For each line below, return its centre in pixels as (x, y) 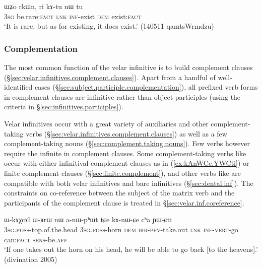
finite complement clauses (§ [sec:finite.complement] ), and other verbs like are (122, 173)
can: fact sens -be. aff (36, 239)
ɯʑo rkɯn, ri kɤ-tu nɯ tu (44, 6)
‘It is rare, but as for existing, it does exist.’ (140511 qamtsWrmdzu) (109, 26)
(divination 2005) (31, 259)
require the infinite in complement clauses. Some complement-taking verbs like (125, 153)
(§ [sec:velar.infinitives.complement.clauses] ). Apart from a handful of (110, 77)
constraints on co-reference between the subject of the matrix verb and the (119, 193)
